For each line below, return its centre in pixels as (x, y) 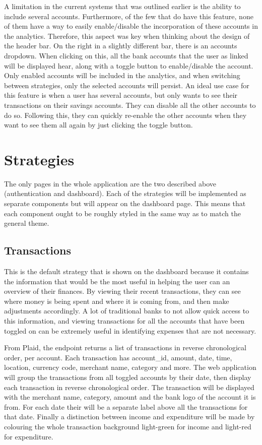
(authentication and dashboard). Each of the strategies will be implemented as (125, 193)
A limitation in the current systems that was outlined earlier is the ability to (122, 6)
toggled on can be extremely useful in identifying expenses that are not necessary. (130, 330)
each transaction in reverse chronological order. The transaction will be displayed (129, 387)
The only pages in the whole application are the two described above (110, 183)
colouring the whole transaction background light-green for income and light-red (128, 426)
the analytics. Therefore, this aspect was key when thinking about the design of (127, 36)
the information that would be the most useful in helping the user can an (117, 281)
